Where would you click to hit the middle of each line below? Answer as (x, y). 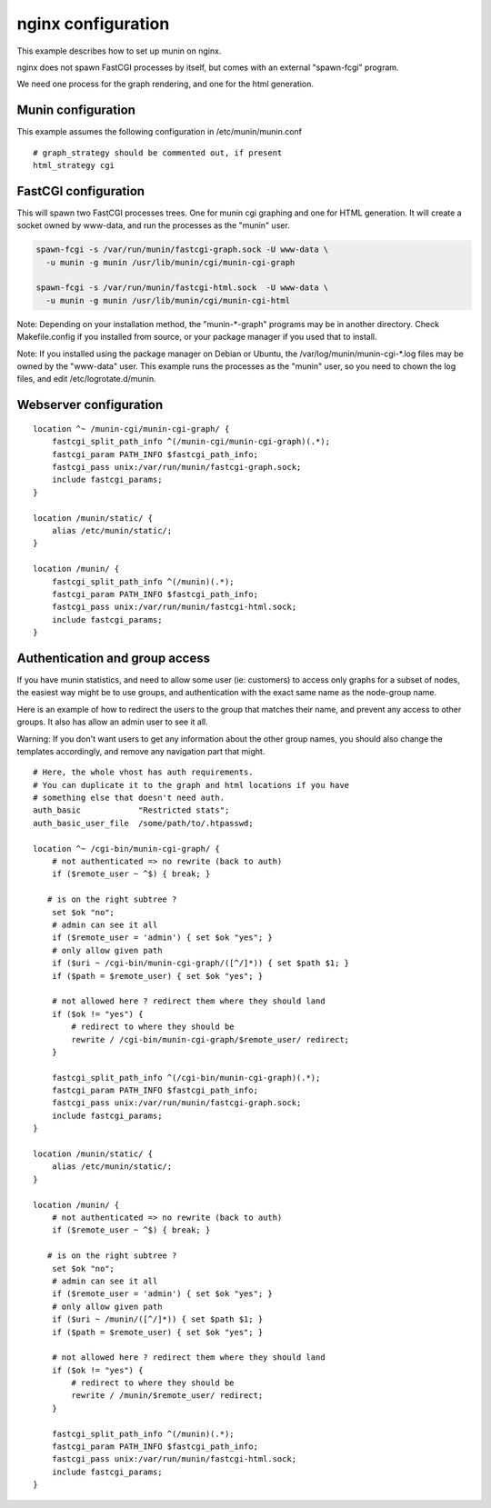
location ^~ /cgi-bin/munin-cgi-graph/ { (126, 849)
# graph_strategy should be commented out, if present (158, 153)
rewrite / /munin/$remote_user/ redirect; (167, 1396)
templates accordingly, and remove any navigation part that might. (141, 751)
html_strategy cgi (74, 165)
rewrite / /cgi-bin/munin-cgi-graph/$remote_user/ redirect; (210, 1039)
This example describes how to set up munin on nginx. (119, 51)
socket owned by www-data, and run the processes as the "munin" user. (153, 225)
